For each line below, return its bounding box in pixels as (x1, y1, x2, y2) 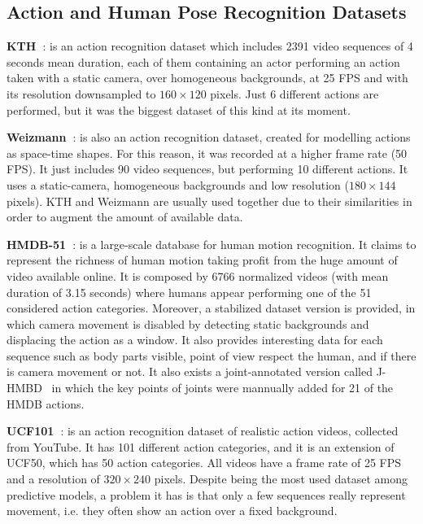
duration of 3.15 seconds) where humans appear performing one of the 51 (7, 283, 372, 300)
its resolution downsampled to (7, 85, 156, 102)
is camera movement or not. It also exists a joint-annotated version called (7, 363, 373, 380)
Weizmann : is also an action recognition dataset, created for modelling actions (7, 129, 411, 146)
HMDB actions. (7, 395, 85, 412)
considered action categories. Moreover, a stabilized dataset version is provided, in (7, 299, 416, 317)
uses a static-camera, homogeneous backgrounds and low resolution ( (7, 176, 349, 193)
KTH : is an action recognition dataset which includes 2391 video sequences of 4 (7, 37, 413, 55)
